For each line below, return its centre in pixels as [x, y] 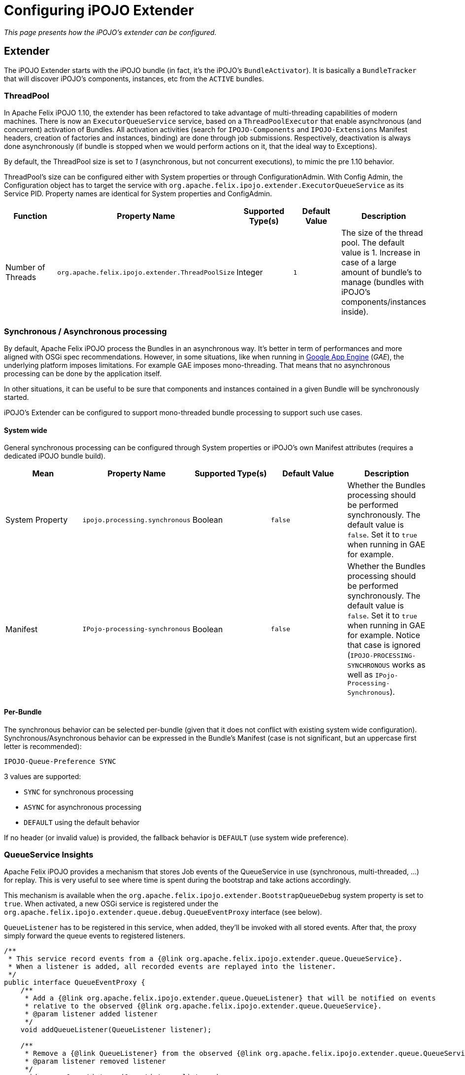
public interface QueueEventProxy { [75, 983]
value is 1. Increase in [381, 253]
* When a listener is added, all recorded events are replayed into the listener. [172, 967]
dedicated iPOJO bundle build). [55, 456]
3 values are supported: [43, 776]
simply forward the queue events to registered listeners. [95, 936]
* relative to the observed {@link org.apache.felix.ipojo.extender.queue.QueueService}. [203, 1006]
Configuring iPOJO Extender [99, 10]
